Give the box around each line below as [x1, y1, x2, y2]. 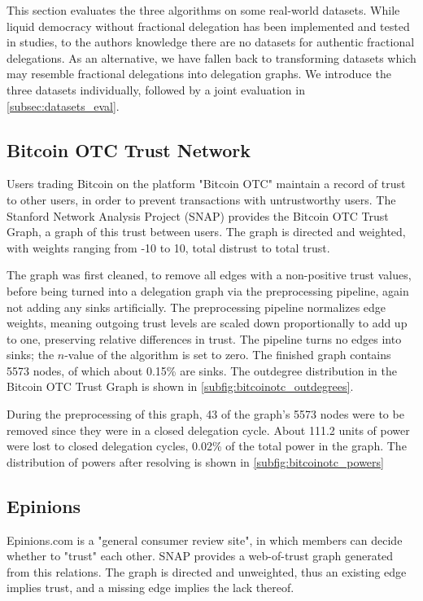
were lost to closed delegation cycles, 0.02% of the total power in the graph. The [7, 437, 407, 454]
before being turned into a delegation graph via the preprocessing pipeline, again [7, 282, 409, 299]
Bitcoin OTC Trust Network [7, 137, 251, 162]
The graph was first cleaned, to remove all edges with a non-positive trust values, [7, 266, 412, 283]
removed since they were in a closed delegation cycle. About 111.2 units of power [7, 421, 410, 438]
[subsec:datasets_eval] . [7, 97, 120, 114]
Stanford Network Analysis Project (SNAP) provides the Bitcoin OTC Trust [7, 207, 389, 224]
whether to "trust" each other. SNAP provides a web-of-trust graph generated [7, 547, 394, 564]
